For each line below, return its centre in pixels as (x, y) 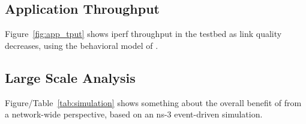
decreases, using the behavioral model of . (82, 45)
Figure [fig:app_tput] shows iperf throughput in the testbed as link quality (143, 34)
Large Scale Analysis (70, 77)
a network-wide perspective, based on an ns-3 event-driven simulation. (134, 114)
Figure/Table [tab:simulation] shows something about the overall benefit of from (153, 102)
